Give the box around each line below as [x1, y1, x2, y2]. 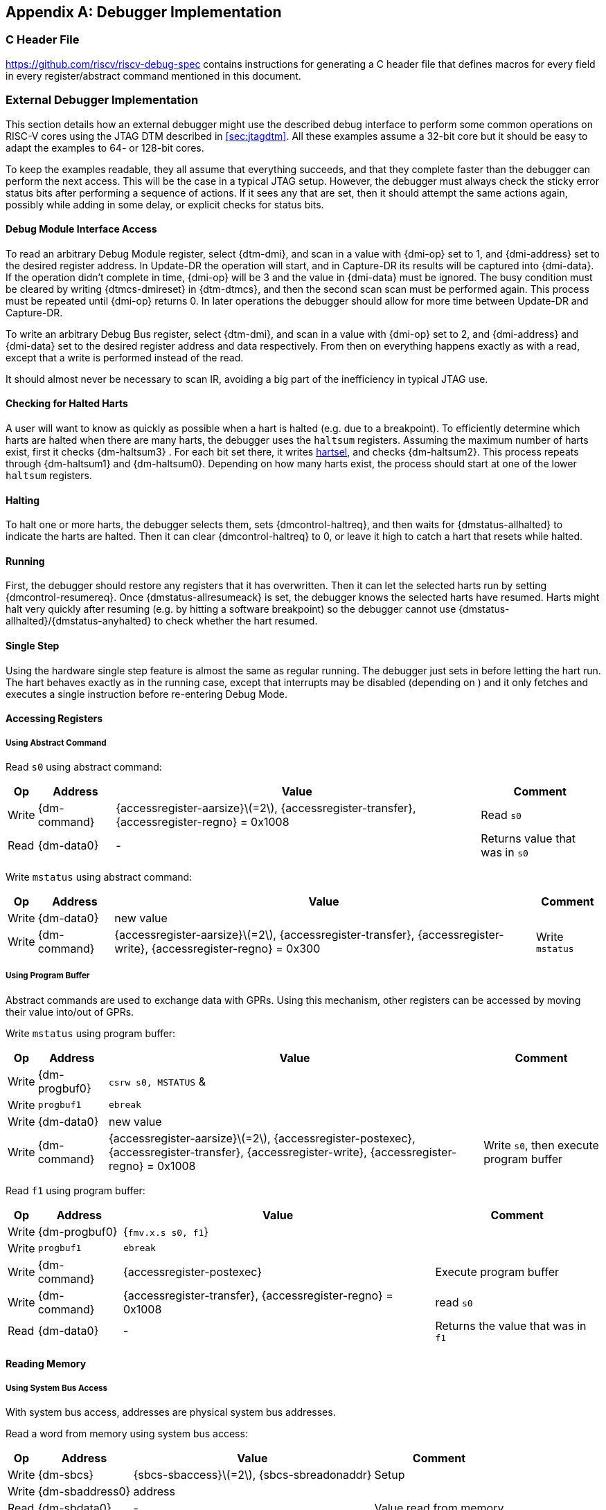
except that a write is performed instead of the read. [6, 351, 244, 363]
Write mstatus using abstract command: [6, 871, 193, 883]
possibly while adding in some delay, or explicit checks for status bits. [6, 198, 324, 210]
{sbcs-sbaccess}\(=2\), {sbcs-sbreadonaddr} [133, 1468, 372, 1482]
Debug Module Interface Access [6, 223, 157, 235]
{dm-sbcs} [37, 1468, 94, 1482]
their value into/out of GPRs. [6, 1005, 134, 1018]
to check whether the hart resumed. [154, 615, 318, 627]
